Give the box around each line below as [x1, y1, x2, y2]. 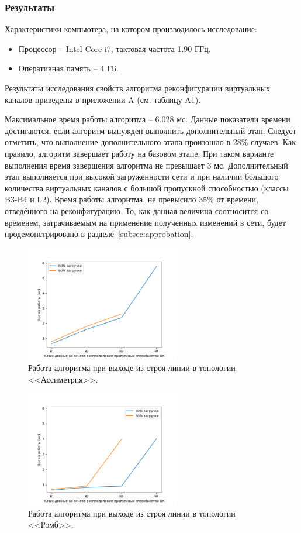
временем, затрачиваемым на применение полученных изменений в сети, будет [5, 216, 286, 228]
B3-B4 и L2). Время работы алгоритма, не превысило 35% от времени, [5, 193, 258, 205]
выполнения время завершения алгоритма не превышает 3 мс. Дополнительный [5, 159, 288, 171]
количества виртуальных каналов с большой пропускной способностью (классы [5, 181, 289, 194]
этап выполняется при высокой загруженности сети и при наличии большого [5, 170, 279, 183]
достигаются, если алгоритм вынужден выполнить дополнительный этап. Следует [5, 124, 296, 136]
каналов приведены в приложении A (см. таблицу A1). [5, 93, 201, 105]
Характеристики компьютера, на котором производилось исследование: [5, 23, 257, 35]
